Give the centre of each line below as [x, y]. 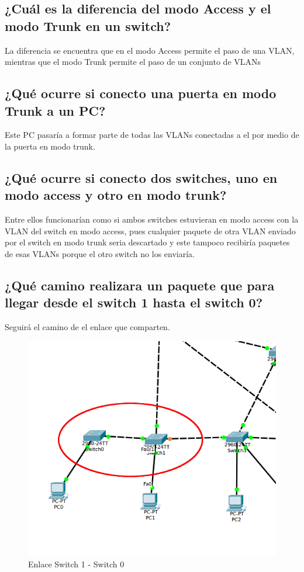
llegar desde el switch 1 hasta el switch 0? [134, 302]
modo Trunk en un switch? [88, 25]
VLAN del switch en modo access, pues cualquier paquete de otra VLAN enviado [150, 230]
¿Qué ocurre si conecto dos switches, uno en [141, 177]
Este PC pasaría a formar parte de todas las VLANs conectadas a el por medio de [152, 135]
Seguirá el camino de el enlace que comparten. [87, 327]
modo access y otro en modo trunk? [116, 195]
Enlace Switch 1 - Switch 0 [76, 564]
